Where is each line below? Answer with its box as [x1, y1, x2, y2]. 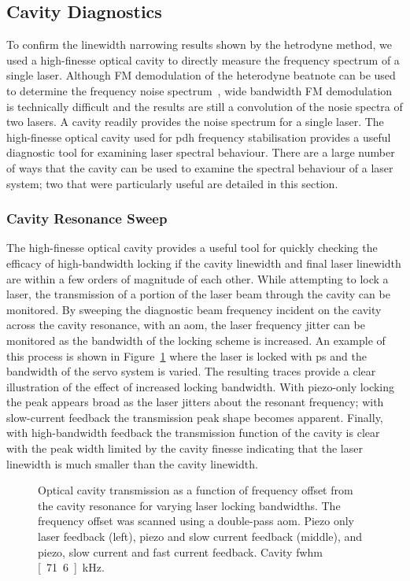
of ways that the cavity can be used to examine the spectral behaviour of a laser [6, 159, 393, 176]
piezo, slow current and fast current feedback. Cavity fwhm [38, 543, 323, 560]
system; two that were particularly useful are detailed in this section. [6, 175, 338, 191]
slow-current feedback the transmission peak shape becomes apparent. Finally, [6, 409, 383, 425]
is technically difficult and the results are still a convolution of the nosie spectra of [6, 98, 403, 114]
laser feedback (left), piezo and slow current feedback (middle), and [38, 528, 363, 545]
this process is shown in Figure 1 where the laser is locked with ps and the [6, 347, 367, 364]
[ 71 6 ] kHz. [38, 559, 105, 575]
